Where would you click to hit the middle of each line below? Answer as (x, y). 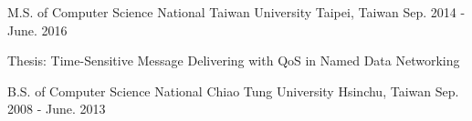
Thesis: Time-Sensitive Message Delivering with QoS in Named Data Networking (234, 60)
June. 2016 (37, 30)
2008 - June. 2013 (57, 109)
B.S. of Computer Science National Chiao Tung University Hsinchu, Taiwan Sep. (233, 91)
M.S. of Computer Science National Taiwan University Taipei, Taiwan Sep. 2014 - (236, 12)
